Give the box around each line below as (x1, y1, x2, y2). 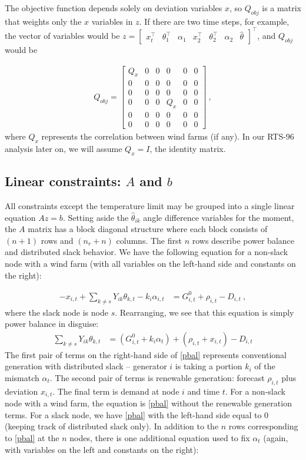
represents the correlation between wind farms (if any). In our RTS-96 (41, 130, 294, 143)
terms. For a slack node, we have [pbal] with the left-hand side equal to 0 (5, 408, 269, 421)
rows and (41, 234, 74, 246)
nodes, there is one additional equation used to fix (69, 432, 250, 444)
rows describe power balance (192, 234, 295, 246)
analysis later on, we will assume (5, 143, 122, 155)
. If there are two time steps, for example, (139, 15, 290, 27)
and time (187, 385, 219, 397)
